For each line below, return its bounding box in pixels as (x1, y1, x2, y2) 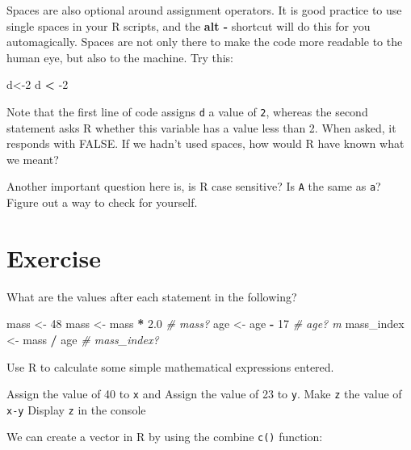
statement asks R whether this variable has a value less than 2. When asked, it (6, 119, 396, 136)
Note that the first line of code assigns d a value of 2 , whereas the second (6, 103, 368, 120)
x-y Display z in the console (6, 401, 146, 418)
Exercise (6, 241, 101, 274)
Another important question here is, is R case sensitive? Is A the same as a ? (6, 178, 381, 195)
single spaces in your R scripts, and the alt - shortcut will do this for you (6, 17, 371, 34)
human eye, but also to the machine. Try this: (6, 48, 233, 65)
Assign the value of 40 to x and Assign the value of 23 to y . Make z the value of (6, 385, 402, 402)
